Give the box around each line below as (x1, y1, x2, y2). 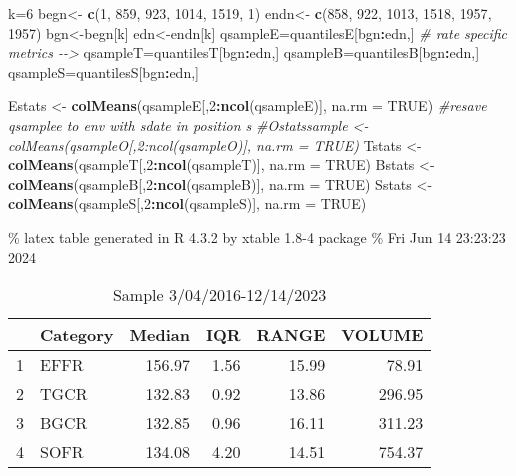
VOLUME (341, 323, 424, 347)
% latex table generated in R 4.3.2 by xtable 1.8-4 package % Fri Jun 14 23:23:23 (8, 226, 506, 247)
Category (40, 323, 114, 347)
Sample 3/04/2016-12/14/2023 (112, 283, 327, 307)
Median (129, 323, 190, 347)
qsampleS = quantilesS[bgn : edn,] (8, 61, 199, 82)
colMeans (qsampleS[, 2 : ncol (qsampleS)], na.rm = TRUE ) (8, 193, 367, 214)
